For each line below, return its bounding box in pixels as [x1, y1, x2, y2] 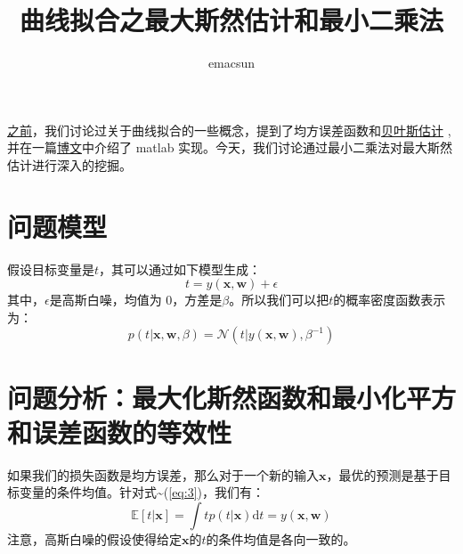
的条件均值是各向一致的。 [206, 529, 356, 548]
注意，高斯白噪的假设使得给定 [7, 529, 182, 548]
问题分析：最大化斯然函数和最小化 [7, 379, 407, 415]
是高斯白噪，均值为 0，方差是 [49, 290, 223, 309]
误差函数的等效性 [32, 413, 232, 450]
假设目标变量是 [7, 259, 94, 278]
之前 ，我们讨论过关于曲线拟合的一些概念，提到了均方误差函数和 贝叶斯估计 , [7, 120, 451, 139]
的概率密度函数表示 [333, 290, 446, 309]
